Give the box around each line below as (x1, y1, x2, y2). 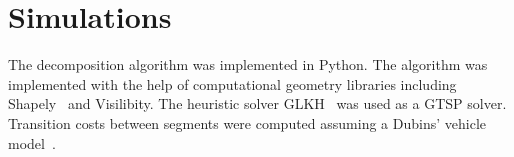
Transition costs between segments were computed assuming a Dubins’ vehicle (8, 112, 486, 133)
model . (8, 132, 56, 153)
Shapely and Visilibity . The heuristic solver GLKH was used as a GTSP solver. (8, 93, 507, 114)
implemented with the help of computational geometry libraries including (8, 73, 457, 94)
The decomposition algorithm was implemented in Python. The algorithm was (8, 54, 488, 75)
